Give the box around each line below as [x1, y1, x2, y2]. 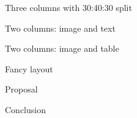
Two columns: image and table [5, 42, 119, 55]
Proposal [5, 83, 38, 95]
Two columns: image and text [5, 21, 116, 34]
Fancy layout [5, 62, 53, 75]
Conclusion [5, 103, 46, 116]
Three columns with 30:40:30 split [5, 1, 132, 13]
